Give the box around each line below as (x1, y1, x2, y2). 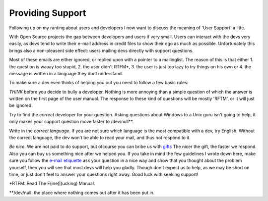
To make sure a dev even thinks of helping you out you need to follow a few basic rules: (9, 80, 189, 86)
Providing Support (9, 7, 86, 18)
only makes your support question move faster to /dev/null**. (9, 119, 134, 125)
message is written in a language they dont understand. (9, 70, 124, 76)
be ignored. (9, 102, 33, 108)
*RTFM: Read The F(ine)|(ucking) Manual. (9, 181, 95, 187)
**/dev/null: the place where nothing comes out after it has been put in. (9, 190, 155, 196)
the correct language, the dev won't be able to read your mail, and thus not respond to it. (9, 135, 191, 141)
